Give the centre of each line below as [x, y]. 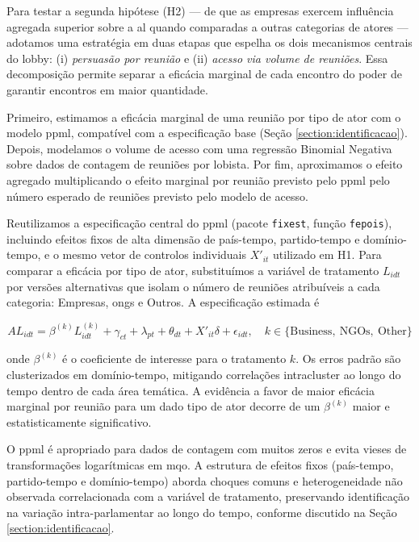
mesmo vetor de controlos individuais [155, 254]
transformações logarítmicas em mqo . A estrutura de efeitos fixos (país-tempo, [200, 464]
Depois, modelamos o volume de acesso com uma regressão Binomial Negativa [199, 148]
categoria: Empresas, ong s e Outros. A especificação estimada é [163, 302]
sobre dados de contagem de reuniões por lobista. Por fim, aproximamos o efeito [205, 164]
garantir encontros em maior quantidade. [107, 89]
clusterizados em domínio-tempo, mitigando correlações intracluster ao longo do [204, 374]
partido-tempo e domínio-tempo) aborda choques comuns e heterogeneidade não [205, 480]
